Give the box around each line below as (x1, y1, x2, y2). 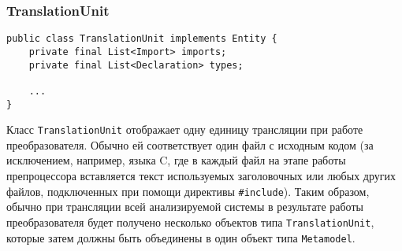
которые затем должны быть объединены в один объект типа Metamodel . (6, 229, 355, 245)
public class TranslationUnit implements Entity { (6, 33, 277, 45)
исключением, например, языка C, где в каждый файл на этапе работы (6, 152, 346, 168)
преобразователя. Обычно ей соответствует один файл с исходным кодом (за (6, 136, 374, 153)
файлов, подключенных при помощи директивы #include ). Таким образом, (6, 183, 370, 199)
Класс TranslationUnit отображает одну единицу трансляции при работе (6, 121, 363, 138)
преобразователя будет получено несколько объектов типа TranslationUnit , (6, 213, 374, 230)
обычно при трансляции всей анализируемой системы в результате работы (6, 198, 363, 215)
